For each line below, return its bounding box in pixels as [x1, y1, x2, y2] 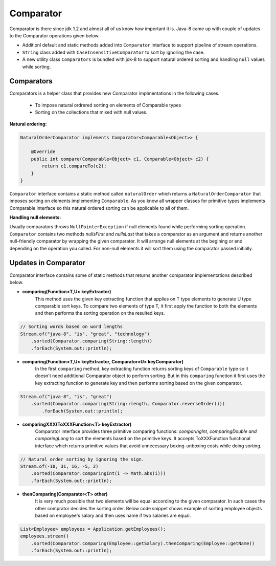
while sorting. [22, 63, 51, 70]
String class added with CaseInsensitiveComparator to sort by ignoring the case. [22, 49, 204, 55]
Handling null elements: [9, 214, 61, 221]
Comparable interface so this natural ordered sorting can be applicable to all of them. [9, 205, 189, 211]
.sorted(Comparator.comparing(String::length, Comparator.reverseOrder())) [31, 401, 225, 407]
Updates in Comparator [9, 258, 86, 267]
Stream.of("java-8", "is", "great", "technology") [20, 331, 150, 337]
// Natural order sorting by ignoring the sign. [20, 456, 145, 462]
